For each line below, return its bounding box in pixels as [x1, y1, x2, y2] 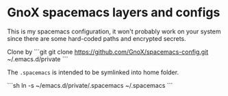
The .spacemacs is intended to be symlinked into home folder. [7, 68, 179, 76]
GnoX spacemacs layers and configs [7, 5, 220, 20]
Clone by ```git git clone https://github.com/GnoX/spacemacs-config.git [7, 48, 209, 56]
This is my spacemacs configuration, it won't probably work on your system [7, 27, 221, 35]
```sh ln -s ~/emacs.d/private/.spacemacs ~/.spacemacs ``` [7, 81, 173, 89]
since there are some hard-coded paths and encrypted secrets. [7, 34, 186, 42]
